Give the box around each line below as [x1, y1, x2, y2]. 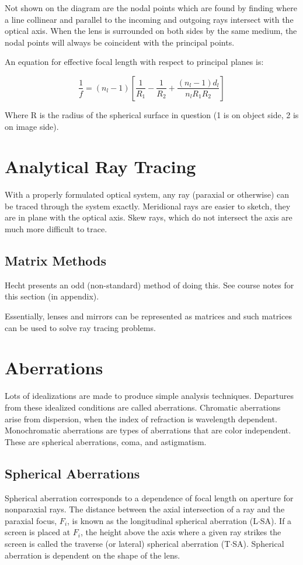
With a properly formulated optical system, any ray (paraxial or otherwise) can [5, 188, 290, 201]
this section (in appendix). [5, 290, 99, 302]
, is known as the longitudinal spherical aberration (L [67, 514, 258, 526]
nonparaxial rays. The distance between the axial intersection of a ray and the [5, 503, 285, 515]
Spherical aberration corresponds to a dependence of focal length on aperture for [5, 491, 294, 504]
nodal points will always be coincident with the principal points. [5, 36, 235, 48]
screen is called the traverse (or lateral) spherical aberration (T [5, 537, 231, 549]
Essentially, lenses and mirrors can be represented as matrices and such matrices [5, 310, 292, 322]
